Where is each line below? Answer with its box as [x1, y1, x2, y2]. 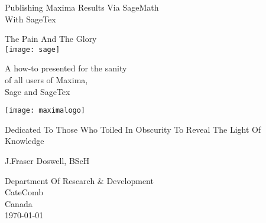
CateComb [5, 186, 43, 198]
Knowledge [5, 135, 44, 147]
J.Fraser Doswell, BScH [5, 155, 90, 167]
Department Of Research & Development [5, 174, 154, 186]
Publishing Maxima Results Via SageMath [5, 1, 159, 13]
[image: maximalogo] [5, 106, 86, 115]
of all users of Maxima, [5, 74, 88, 86]
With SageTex [5, 12, 56, 25]
